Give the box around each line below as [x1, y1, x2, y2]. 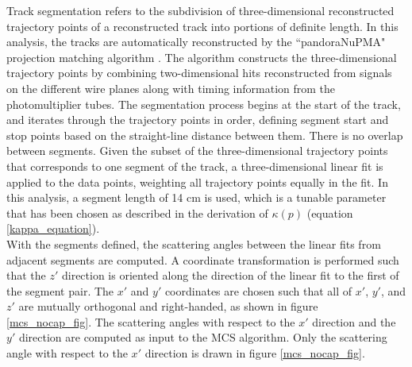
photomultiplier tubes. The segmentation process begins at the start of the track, [6, 95, 401, 112]
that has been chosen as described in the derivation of [6, 204, 268, 221]
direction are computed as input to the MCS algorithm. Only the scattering [18, 329, 387, 346]
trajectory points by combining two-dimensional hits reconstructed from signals [6, 64, 392, 81]
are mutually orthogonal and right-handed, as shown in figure [18, 298, 318, 315]
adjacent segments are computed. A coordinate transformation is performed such [6, 251, 399, 268]
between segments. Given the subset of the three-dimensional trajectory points [6, 142, 388, 159]
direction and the [312, 313, 396, 330]
